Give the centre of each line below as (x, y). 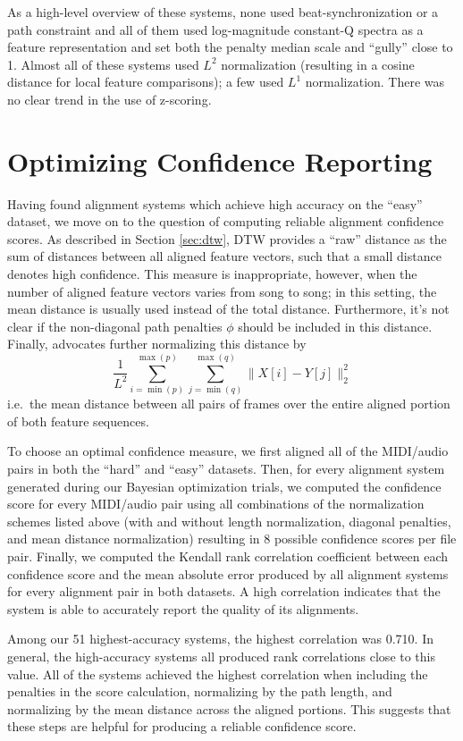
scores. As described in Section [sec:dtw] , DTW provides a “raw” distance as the (227, 238)
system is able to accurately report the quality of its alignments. (183, 608)
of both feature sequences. (78, 421)
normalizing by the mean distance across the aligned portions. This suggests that (229, 708)
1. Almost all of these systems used (103, 64)
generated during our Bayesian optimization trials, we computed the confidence (224, 486)
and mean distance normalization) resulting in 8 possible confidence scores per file (232, 539)
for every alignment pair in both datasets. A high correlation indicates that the (224, 591)
